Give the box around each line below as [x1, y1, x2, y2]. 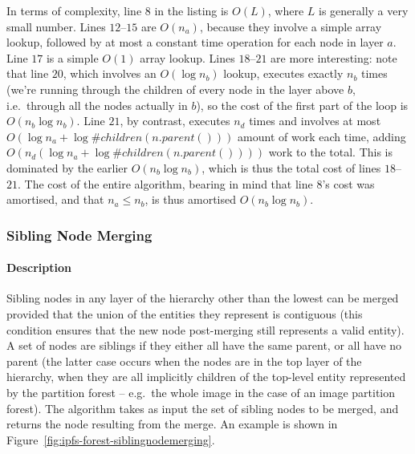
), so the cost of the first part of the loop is [196, 96, 409, 113]
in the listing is [154, 2, 229, 18]
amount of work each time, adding [238, 128, 406, 144]
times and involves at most [249, 112, 381, 129]
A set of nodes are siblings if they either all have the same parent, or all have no [6, 337, 402, 354]
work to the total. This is [268, 144, 393, 160]
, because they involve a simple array [199, 18, 382, 34]
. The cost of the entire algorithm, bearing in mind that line [18, 175, 313, 192]
